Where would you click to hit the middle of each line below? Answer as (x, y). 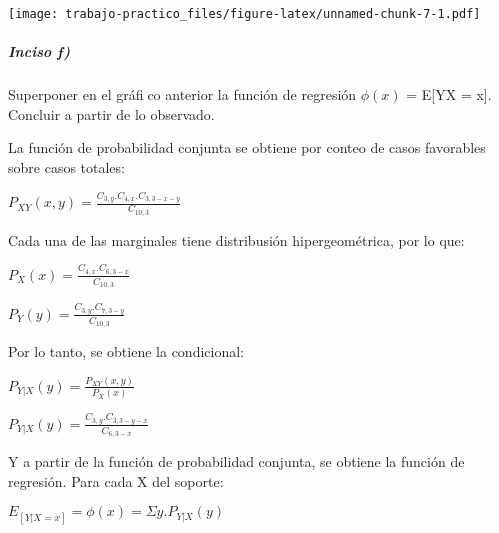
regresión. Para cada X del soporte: (116, 480)
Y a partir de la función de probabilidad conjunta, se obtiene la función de (236, 461)
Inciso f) (39, 51)
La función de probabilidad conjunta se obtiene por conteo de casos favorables (247, 147)
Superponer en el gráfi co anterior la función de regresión (182, 94)
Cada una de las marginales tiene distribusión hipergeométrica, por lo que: (236, 239)
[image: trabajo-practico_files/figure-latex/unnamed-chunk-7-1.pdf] (244, 14)
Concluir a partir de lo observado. (111, 113)
